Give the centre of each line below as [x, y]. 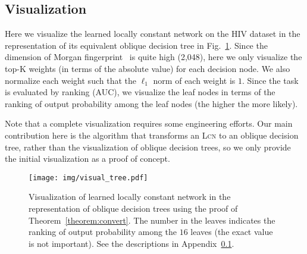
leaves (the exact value [232, 232]
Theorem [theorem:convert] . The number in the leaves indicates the [152, 220]
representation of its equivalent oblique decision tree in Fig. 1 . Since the [136, 45]
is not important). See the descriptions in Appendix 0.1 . [131, 243]
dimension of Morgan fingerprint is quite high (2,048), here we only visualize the [153, 57]
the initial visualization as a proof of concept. [87, 159]
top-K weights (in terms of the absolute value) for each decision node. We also [148, 68]
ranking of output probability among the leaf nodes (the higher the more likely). [151, 103]
